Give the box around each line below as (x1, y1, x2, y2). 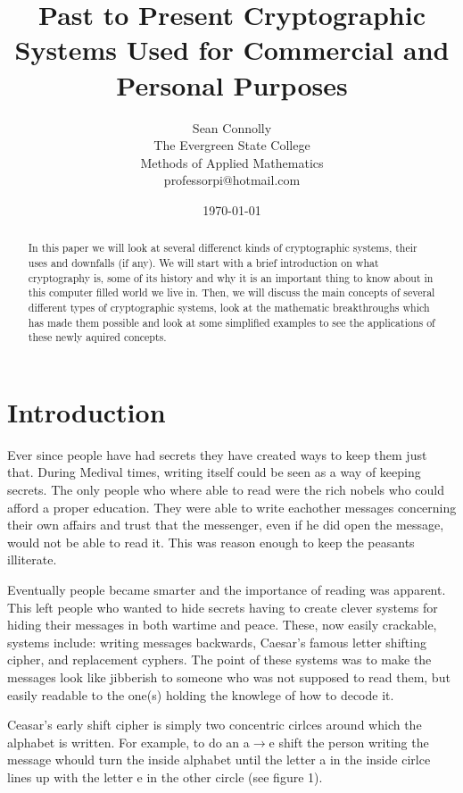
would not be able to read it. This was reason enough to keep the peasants (7, 532, 415, 551)
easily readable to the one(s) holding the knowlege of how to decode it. (7, 685, 394, 704)
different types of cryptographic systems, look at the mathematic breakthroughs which (28, 299, 430, 314)
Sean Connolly (192, 118, 272, 137)
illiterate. (7, 550, 57, 569)
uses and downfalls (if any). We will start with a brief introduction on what (28, 255, 379, 270)
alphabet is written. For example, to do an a (7, 732, 250, 751)
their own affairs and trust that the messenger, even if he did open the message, (7, 515, 444, 534)
